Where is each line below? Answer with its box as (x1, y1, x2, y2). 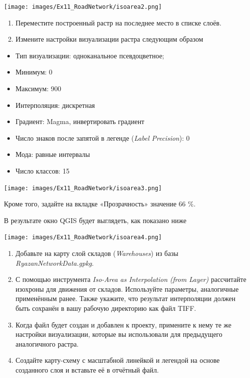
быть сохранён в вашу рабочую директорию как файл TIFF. (15, 303, 196, 313)
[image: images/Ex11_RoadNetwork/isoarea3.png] (4, 184, 162, 192)
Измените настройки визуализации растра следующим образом (15, 34, 203, 44)
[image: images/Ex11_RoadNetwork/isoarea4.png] (4, 234, 162, 241)
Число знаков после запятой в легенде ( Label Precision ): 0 (15, 132, 190, 143)
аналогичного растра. (15, 338, 79, 349)
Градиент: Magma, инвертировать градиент (15, 116, 145, 126)
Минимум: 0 (15, 67, 52, 77)
